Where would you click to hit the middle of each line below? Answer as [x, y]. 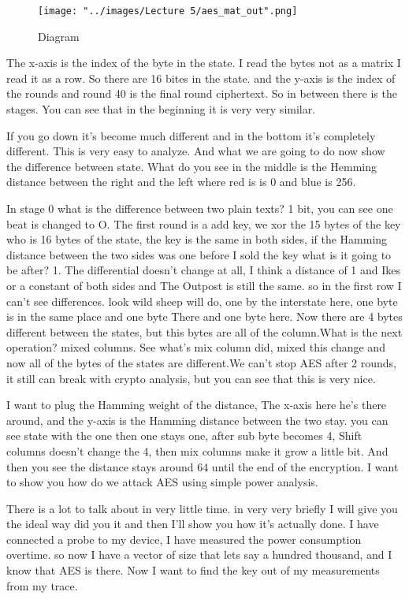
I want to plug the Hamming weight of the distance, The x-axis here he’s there [197, 405]
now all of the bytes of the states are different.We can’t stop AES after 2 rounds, [201, 362]
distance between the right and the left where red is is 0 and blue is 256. [181, 182]
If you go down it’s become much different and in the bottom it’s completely [191, 135]
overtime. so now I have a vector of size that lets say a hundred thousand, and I [199, 554]
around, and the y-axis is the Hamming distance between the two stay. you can [197, 420]
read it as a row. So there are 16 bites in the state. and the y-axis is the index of [201, 78]
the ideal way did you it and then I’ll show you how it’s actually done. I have [193, 524]
